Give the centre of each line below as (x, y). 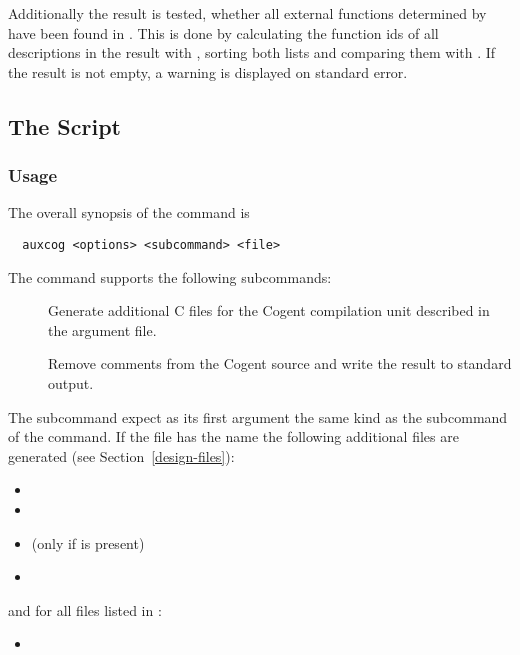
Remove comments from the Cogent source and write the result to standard (280, 363)
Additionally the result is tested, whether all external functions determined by (247, 13)
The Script (64, 125)
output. (71, 383)
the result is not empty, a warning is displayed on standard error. (208, 71)
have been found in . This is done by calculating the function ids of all (223, 32)
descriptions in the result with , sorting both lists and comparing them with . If (252, 52)
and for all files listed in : (85, 609)
